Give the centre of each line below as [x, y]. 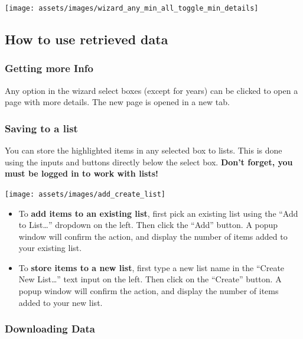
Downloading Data [50, 329]
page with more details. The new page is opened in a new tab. [117, 102]
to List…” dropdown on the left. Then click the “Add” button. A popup [148, 225]
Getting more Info [49, 68]
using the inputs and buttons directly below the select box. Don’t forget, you [149, 162]
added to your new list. [61, 302]
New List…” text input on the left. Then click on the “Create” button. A [150, 279]
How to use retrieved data [87, 39]
